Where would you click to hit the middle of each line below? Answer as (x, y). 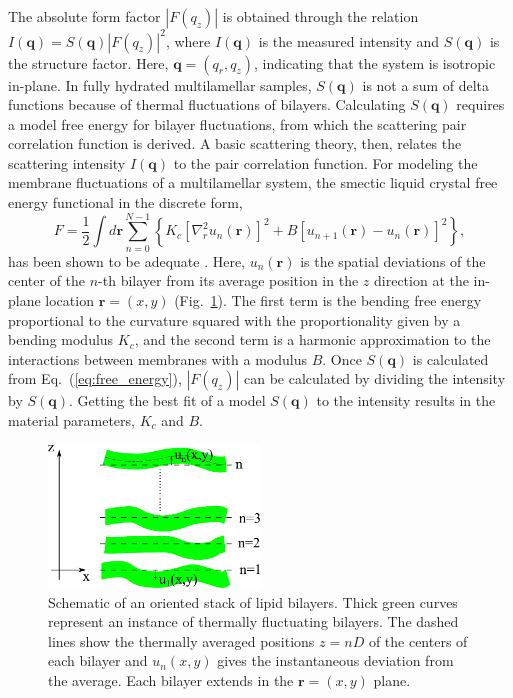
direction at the (421, 280)
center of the (47, 280)
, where (188, 40)
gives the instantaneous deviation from (335, 660)
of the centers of (418, 640)
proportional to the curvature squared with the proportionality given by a (234, 319)
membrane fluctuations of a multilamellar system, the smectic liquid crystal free (253, 182)
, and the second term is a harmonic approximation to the (312, 339)
